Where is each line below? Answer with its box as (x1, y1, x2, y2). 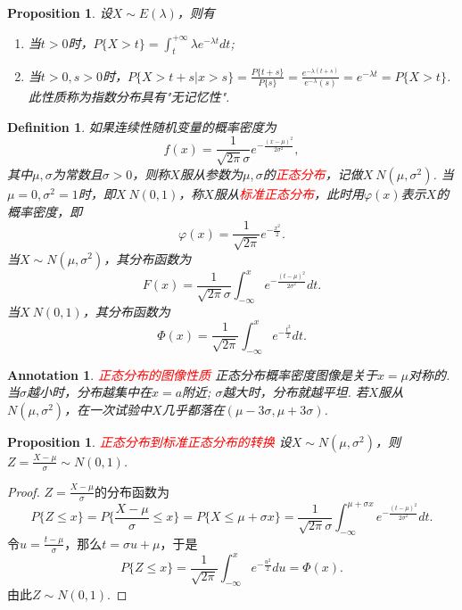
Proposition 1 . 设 (7, 4, 112, 21)
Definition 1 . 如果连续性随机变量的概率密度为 (7, 117, 276, 136)
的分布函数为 (94, 482, 169, 500)
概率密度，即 (7, 202, 82, 220)
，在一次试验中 (64, 400, 153, 418)
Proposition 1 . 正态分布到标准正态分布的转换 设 (7, 432, 292, 450)
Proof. (7, 482, 40, 500)
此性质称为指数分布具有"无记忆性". (28, 87, 230, 106)
